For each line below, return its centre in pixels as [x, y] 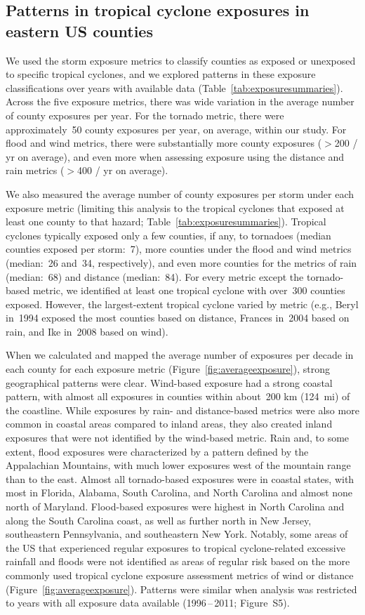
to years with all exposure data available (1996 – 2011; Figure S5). [148, 603]
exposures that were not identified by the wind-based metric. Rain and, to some [178, 438]
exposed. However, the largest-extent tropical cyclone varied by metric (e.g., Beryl [182, 304]
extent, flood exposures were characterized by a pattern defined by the [157, 451]
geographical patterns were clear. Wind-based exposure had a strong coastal [169, 382]
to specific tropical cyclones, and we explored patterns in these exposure [161, 74]
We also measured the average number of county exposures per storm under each [180, 193]
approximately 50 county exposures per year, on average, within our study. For [176, 129]
